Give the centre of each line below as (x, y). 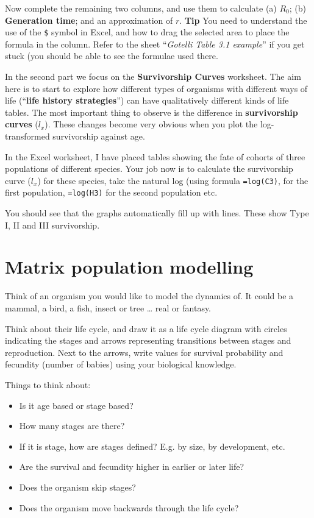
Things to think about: (48, 384)
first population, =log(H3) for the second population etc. (111, 192)
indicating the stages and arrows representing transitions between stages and (148, 340)
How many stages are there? (72, 426)
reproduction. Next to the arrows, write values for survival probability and (144, 352)
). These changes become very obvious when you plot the (151, 124)
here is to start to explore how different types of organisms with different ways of (156, 88)
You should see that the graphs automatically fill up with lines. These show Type (157, 213)
